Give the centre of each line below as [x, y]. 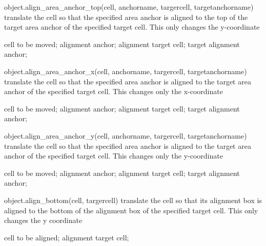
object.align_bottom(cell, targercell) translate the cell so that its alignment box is [133, 200]
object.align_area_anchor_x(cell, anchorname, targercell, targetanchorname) [126, 71]
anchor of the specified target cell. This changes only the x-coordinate [114, 91]
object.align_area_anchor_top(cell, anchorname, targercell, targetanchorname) [129, 7]
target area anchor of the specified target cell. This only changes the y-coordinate [132, 27]
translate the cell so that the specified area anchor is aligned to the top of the [126, 17]
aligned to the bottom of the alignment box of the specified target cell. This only [131, 210]
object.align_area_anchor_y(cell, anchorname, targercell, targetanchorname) [126, 135]
